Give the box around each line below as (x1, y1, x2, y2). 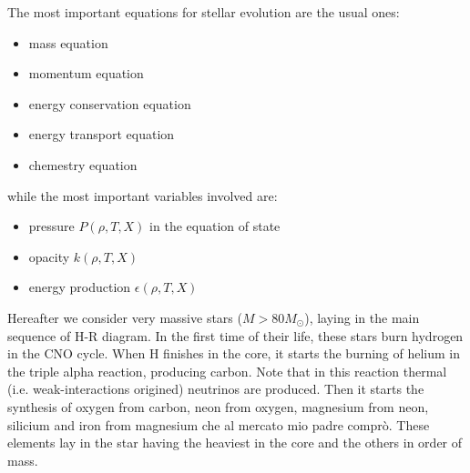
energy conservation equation (28, 94, 191, 113)
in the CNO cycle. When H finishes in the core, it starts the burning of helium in (7, 344, 461, 363)
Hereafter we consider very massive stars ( (7, 307, 242, 327)
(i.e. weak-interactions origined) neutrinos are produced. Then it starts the (7, 379, 424, 398)
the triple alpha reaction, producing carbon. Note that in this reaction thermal (7, 361, 447, 380)
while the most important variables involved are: (7, 186, 278, 205)
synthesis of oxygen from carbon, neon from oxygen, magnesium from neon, (7, 397, 429, 416)
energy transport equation (28, 125, 175, 144)
